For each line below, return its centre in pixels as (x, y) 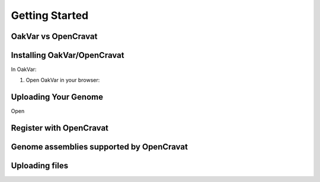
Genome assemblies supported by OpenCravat (99, 147)
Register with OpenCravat (60, 128)
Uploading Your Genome (57, 97)
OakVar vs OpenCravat (54, 36)
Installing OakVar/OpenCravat (68, 55)
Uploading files (40, 166)
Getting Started (50, 15)
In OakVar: (24, 69)
